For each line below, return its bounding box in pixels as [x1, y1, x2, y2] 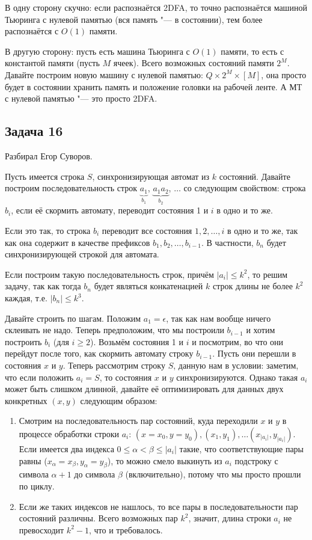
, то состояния [99, 370, 152, 383]
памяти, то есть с [221, 44, 284, 57]
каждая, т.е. [5, 292, 47, 304]
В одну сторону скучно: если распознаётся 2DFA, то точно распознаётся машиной [5, 1, 307, 13]
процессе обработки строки [19, 427, 119, 440]
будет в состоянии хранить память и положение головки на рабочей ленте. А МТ [5, 80, 302, 93]
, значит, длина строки [188, 512, 271, 524]
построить [5, 335, 42, 348]
